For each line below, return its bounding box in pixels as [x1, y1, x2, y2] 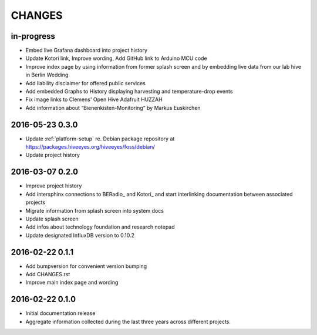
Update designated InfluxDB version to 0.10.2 [25, 232, 135, 239]
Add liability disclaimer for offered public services [25, 79, 146, 86]
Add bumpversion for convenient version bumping [25, 262, 147, 270]
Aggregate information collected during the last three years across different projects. [25, 318, 231, 325]
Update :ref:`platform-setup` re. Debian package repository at [25, 135, 175, 142]
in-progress [11, 31, 56, 41]
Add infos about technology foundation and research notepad [25, 223, 176, 230]
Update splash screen [25, 215, 79, 222]
